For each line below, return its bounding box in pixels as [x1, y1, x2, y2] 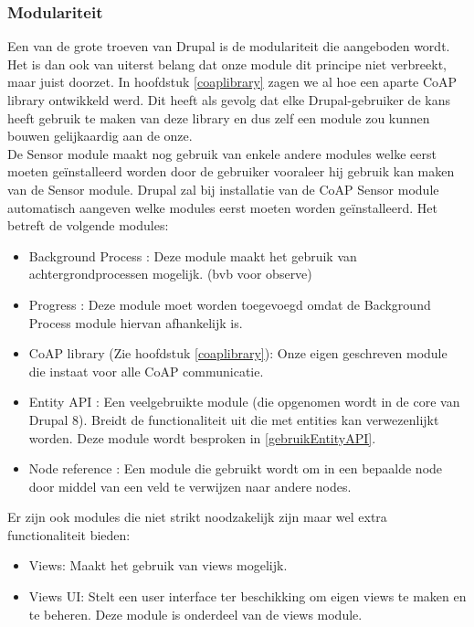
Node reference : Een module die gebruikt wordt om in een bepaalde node [28, 459, 443, 478]
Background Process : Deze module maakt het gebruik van [28, 246, 357, 265]
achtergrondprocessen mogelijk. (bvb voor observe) [28, 264, 312, 283]
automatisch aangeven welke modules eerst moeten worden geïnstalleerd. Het [7, 197, 437, 217]
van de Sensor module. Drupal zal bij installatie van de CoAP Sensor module [7, 179, 439, 198]
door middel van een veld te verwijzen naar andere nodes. [28, 476, 352, 495]
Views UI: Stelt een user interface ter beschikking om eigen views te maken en [28, 587, 467, 606]
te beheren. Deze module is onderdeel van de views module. [28, 604, 363, 623]
